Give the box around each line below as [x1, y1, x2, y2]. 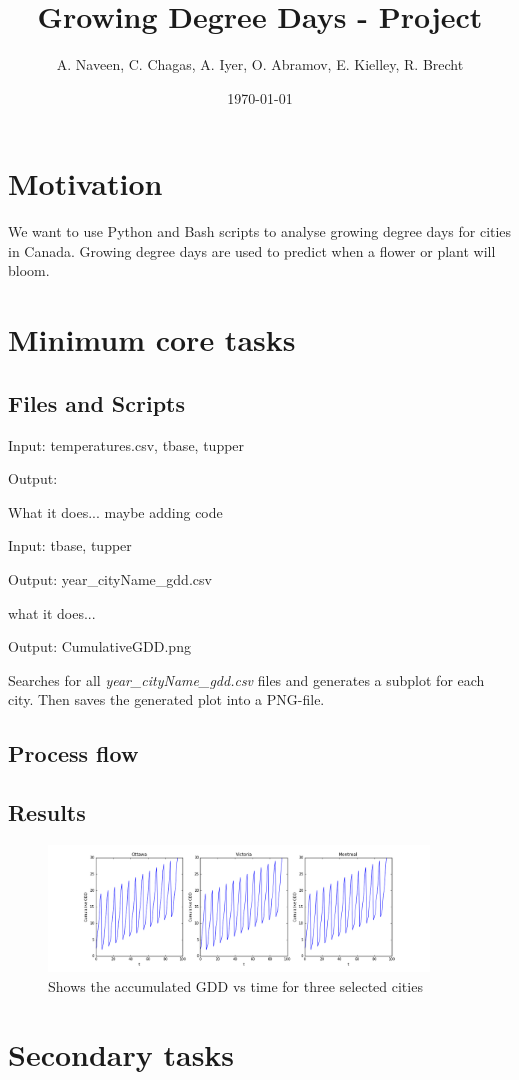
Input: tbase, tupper [8, 535, 132, 556]
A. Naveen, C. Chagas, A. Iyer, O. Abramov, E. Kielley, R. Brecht [56, 54, 464, 75]
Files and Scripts [8, 387, 186, 418]
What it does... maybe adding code [8, 501, 223, 522]
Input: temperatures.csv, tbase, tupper [8, 434, 245, 455]
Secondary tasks [8, 1034, 235, 1075]
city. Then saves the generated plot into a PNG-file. [8, 689, 325, 710]
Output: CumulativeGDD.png [8, 636, 191, 657]
